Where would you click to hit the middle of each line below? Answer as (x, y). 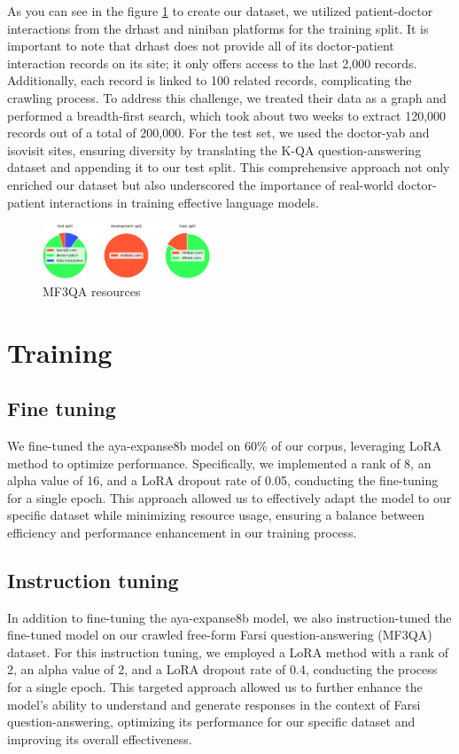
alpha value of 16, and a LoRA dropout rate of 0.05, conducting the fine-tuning (223, 480)
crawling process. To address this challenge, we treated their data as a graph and (227, 97)
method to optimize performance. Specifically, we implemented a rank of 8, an (219, 463)
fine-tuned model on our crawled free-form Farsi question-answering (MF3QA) (220, 635)
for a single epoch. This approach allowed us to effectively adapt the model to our (229, 497)
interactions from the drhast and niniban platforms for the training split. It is (218, 28)
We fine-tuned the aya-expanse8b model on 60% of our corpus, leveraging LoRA (225, 445)
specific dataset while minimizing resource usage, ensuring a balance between (216, 515)
